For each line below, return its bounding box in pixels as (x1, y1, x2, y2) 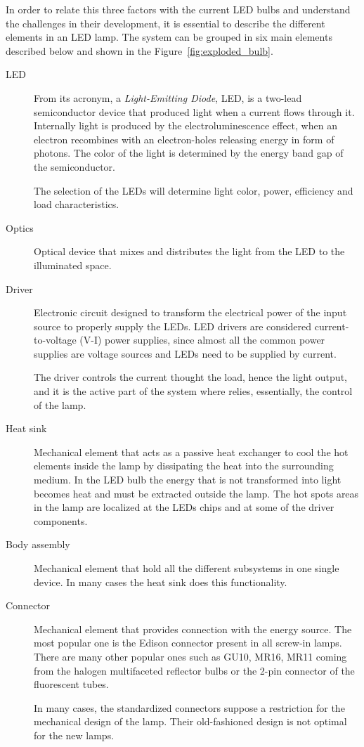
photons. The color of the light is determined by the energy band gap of (34, 145, 344, 160)
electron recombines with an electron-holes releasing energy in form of (34, 131, 334, 146)
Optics (6, 220, 34, 235)
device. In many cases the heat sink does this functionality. (34, 574, 287, 589)
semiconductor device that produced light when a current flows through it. (34, 104, 355, 119)
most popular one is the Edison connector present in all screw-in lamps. (34, 635, 342, 650)
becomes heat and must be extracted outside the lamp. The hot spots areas (34, 486, 359, 500)
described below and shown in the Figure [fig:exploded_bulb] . (6, 43, 273, 58)
